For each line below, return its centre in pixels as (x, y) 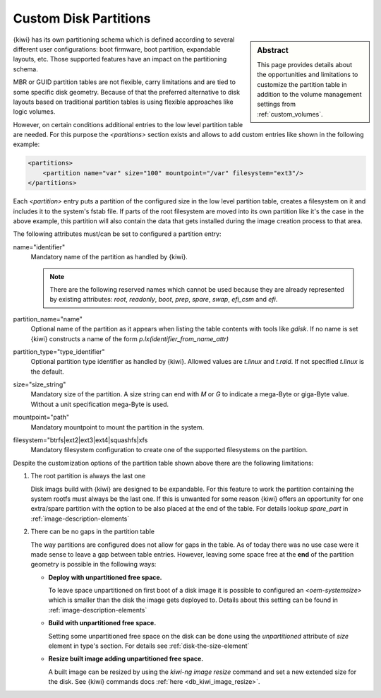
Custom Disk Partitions (82, 18)
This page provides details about (305, 64)
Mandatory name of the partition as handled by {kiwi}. (109, 257)
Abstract (273, 50)
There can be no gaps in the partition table (93, 532)
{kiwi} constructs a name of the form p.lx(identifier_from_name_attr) (130, 338)
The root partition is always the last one (88, 476)
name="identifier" (39, 247)
